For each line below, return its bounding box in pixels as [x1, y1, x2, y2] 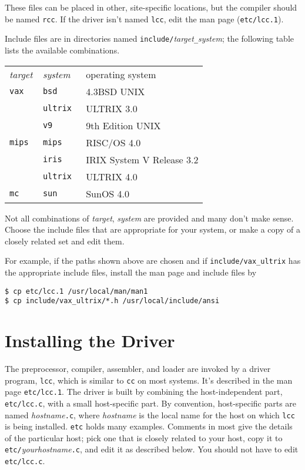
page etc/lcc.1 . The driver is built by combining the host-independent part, [5, 385, 283, 398]
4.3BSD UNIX [86, 84, 145, 98]
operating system [86, 67, 156, 81]
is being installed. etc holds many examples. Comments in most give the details [5, 420, 293, 432]
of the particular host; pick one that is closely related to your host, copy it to [5, 431, 283, 444]
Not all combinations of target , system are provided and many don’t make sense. [5, 211, 294, 224]
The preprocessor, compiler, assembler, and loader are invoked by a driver [5, 362, 271, 374]
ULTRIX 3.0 [86, 101, 138, 115]
